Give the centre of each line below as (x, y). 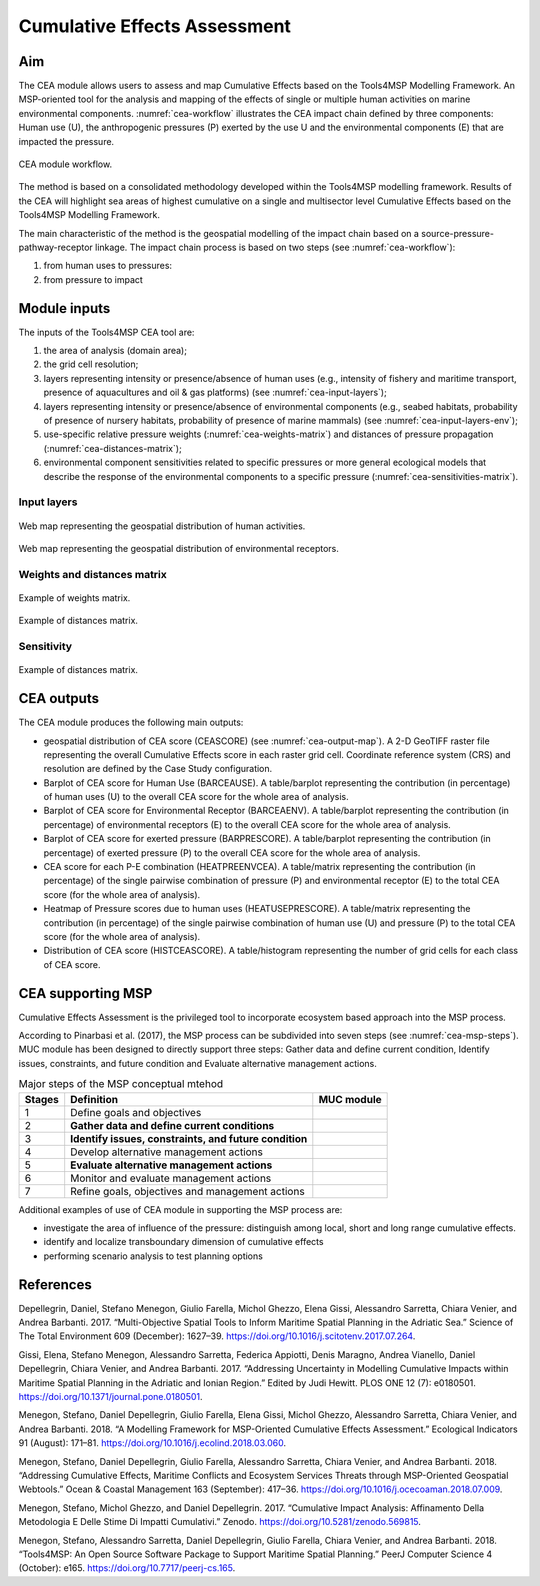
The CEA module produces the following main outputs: (131, 722)
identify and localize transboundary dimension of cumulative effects (183, 1242)
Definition (94, 1099)
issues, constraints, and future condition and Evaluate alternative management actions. (197, 1063)
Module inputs (64, 308)
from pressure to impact (93, 279)
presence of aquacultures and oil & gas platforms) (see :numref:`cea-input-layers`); (215, 392)
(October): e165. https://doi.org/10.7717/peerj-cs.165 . (127, 1568)
